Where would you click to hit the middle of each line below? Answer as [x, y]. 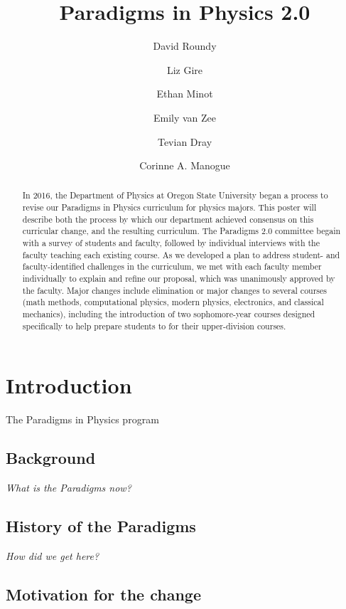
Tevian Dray [185, 141]
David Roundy [185, 46]
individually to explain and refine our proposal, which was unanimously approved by [179, 279]
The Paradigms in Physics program [82, 419]
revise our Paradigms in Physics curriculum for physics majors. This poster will [169, 207]
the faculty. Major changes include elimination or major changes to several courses [175, 290]
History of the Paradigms [101, 526]
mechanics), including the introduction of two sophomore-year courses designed [169, 314]
